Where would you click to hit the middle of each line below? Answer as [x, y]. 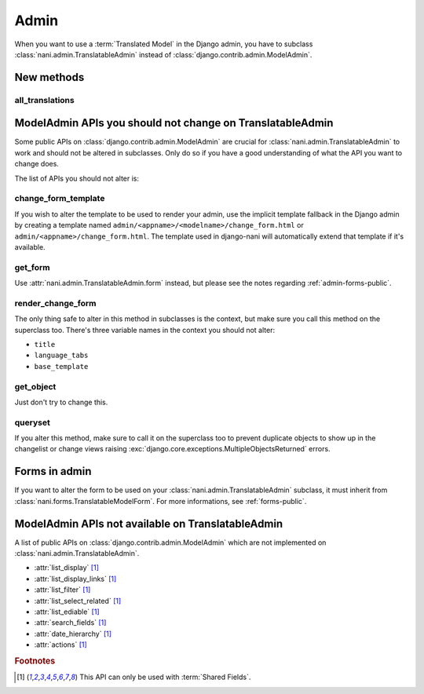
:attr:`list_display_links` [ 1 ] [75, 579]
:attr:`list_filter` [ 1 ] [62, 590]
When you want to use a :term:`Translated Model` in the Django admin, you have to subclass [164, 44]
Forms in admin [53, 471]
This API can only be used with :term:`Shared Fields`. [165, 677]
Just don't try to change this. [61, 402]
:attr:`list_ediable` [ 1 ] [67, 612]
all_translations [44, 100]
